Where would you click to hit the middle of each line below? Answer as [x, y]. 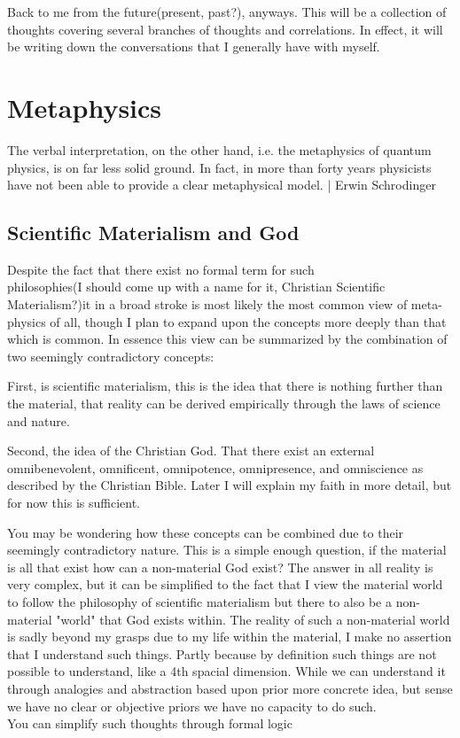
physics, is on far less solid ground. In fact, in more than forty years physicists [219, 167]
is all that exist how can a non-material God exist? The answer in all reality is [220, 567]
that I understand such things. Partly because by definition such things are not [222, 653]
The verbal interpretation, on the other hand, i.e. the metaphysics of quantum [219, 149]
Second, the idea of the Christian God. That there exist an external [191, 451]
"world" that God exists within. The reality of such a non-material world [253, 619]
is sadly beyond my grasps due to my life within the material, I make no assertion [230, 637]
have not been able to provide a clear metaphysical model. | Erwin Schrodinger [222, 185]
